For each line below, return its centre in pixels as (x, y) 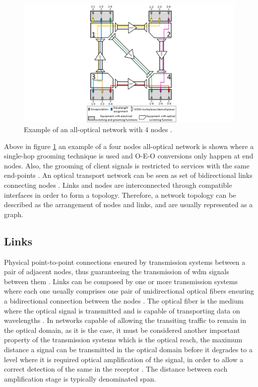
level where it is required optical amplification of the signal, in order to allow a (124, 359)
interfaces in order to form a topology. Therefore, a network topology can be (120, 194)
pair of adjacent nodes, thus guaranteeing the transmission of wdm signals (117, 271)
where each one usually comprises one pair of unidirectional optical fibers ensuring (129, 291)
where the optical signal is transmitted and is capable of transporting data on (122, 310)
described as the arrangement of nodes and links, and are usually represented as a (129, 204)
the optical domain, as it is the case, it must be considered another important (122, 330)
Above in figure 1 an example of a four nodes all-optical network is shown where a (129, 146)
